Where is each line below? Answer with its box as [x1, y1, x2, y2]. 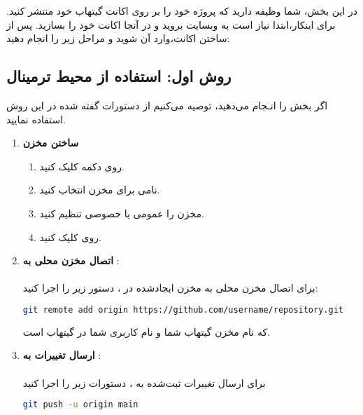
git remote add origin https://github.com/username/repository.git [22, 304, 343, 315]
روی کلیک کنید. [39, 229, 101, 244]
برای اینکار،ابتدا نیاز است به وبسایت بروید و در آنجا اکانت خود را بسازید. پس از [6, 17, 336, 32]
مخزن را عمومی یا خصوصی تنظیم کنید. [39, 205, 204, 220]
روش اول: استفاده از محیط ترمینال [6, 65, 232, 87]
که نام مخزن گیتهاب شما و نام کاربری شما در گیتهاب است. [22, 324, 270, 339]
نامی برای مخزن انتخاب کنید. [39, 182, 160, 197]
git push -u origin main [22, 400, 138, 410]
